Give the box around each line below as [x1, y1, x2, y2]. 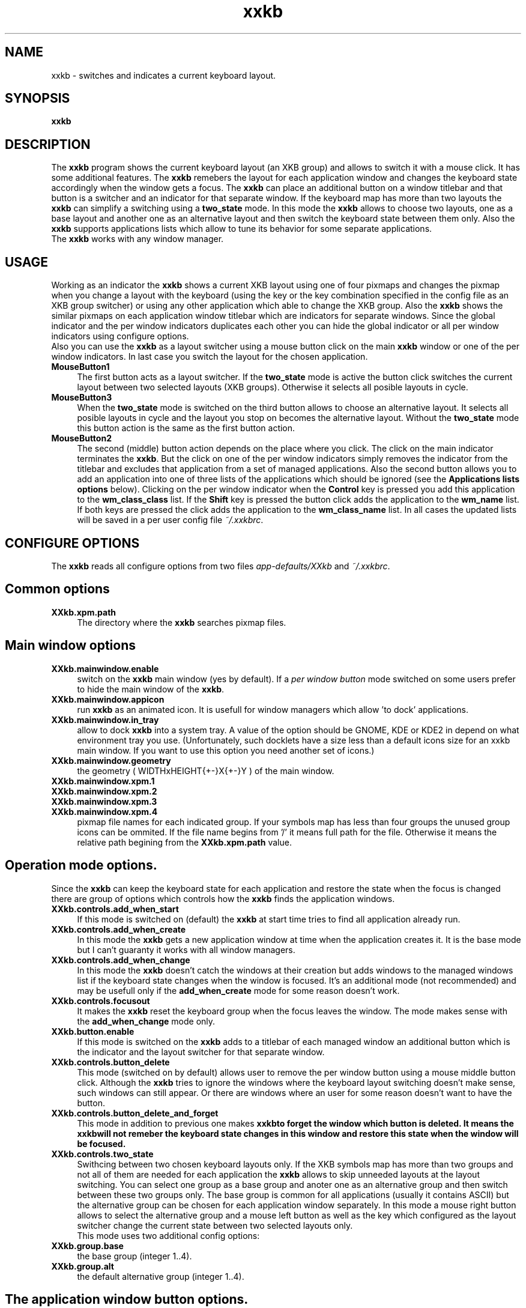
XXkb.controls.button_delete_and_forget [51, 1107, 219, 1118]
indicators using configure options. [51, 331, 189, 342]
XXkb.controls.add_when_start [51, 903, 179, 914]
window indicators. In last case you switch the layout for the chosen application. [51, 351, 368, 362]
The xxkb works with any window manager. [51, 234, 224, 244]
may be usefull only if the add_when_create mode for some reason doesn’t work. [77, 985, 400, 996]
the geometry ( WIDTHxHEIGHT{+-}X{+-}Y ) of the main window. [77, 765, 334, 776]
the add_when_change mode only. [77, 1016, 216, 1026]
